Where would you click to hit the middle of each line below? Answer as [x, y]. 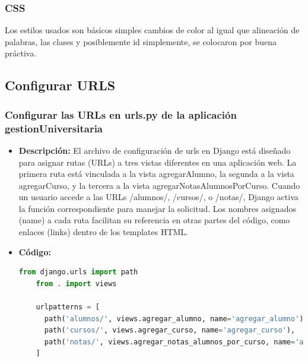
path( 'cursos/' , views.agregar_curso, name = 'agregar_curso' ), [170, 330]
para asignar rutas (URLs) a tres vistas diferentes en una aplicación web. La [158, 162]
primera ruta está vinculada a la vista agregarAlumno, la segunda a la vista [156, 174]
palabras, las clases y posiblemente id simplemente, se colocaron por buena [141, 41]
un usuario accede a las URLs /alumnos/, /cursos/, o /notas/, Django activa [158, 197]
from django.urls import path [78, 272]
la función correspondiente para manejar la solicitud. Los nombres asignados [157, 208]
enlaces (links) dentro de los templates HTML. [103, 232]
